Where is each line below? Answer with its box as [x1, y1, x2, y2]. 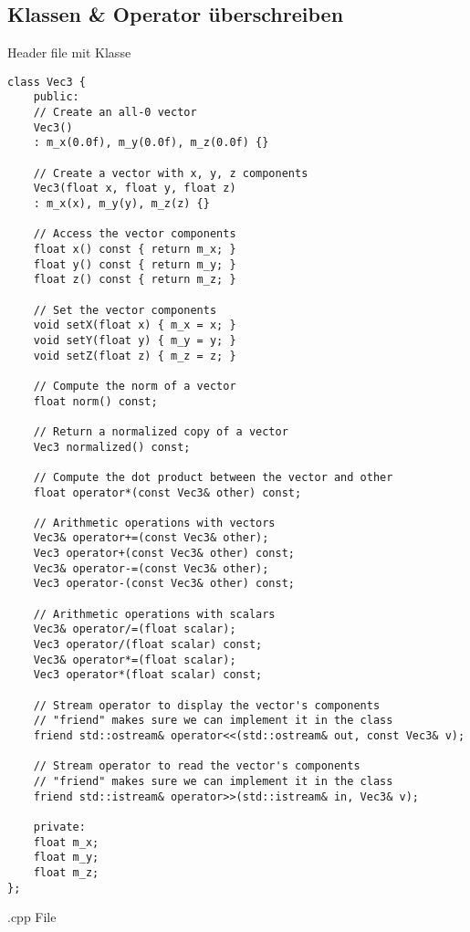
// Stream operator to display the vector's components [33, 698, 381, 712]
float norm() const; [33, 394, 158, 408]
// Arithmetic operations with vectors [33, 516, 276, 529]
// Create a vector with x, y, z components [33, 166, 308, 180]
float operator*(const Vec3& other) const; [33, 486, 302, 499]
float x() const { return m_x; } [33, 243, 236, 257]
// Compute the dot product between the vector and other [33, 470, 393, 484]
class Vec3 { [7, 75, 86, 89]
